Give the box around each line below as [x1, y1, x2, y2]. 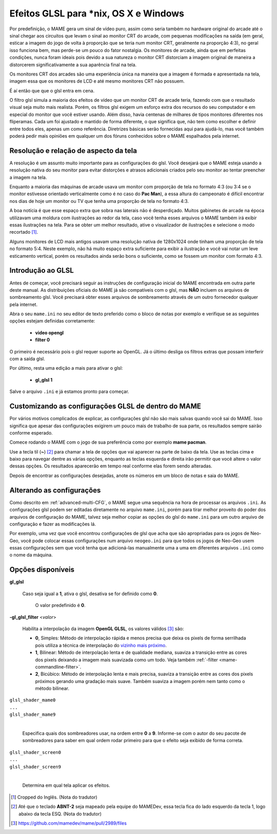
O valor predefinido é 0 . [35, 602, 86, 609]
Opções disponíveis [9, 565, 74, 574]
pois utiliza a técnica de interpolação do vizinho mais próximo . [35, 642, 167, 648]
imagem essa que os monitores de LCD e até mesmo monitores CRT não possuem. [9, 78, 185, 84]
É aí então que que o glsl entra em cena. [9, 87, 95, 93]
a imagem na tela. [9, 174, 47, 180]
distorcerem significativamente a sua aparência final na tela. [9, 62, 137, 68]
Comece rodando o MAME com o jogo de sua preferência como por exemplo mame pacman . [9, 439, 207, 445]
